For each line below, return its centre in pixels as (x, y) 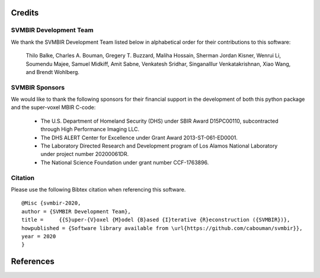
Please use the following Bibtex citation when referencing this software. (98, 189)
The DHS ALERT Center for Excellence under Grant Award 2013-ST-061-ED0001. (139, 138)
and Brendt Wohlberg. (53, 72)
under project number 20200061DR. (85, 154)
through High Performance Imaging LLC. (90, 129)
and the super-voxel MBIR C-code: (53, 107)
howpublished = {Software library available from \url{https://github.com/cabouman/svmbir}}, (162, 228)
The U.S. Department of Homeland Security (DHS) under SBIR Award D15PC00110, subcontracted (159, 121)
